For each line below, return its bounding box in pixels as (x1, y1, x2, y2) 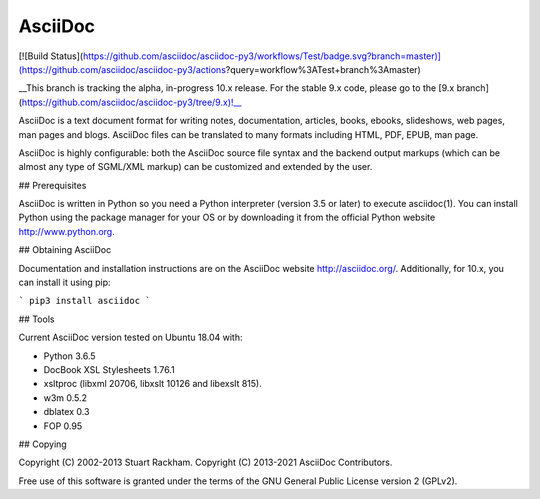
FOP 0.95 (43, 420, 83, 432)
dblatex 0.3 (43, 406, 90, 418)
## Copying (18, 438, 67, 450)
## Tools (18, 313, 55, 325)
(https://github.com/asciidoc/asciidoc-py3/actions (18, 63, 227, 75)
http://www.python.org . (18, 225, 115, 237)
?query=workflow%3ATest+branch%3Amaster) (225, 63, 422, 75)
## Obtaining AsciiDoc (18, 244, 112, 256)
